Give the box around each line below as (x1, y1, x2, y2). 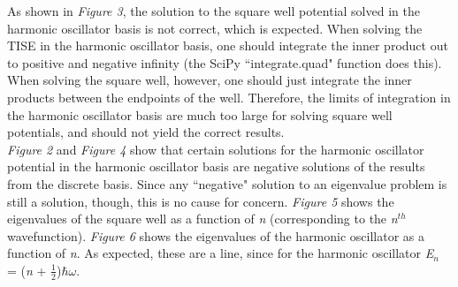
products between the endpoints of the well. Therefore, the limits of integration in (7, 87, 451, 106)
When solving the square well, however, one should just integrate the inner (7, 71, 412, 89)
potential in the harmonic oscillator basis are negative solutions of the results (7, 157, 425, 176)
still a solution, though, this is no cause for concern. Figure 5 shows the (7, 192, 394, 210)
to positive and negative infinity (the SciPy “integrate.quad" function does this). (7, 53, 442, 72)
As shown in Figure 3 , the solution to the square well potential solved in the (7, 2, 420, 19)
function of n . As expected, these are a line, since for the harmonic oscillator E (7, 244, 434, 262)
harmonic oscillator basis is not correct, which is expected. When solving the (7, 19, 423, 37)
